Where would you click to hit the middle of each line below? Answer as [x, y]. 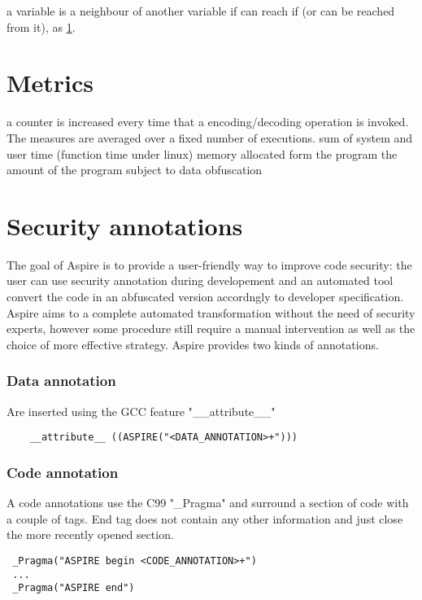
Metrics [50, 83]
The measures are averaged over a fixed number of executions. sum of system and [210, 137]
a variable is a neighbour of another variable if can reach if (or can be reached [201, 11]
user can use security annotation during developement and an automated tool [200, 280]
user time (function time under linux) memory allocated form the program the [202, 153]
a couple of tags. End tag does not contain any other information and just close [205, 518]
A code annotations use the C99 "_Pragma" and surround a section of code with [208, 503]
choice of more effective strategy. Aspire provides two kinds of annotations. [193, 344]
